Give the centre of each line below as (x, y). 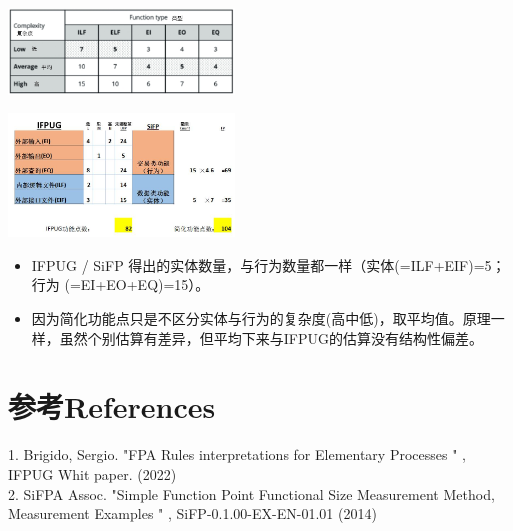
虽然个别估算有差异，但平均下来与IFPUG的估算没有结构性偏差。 (271, 337)
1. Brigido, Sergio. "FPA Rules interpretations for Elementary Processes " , (237, 454)
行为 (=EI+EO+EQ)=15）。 (120, 284)
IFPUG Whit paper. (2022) (92, 473)
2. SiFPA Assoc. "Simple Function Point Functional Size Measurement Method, (251, 493)
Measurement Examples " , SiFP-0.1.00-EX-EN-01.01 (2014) (192, 513)
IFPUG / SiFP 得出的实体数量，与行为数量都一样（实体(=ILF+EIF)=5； (268, 264)
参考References (112, 406)
